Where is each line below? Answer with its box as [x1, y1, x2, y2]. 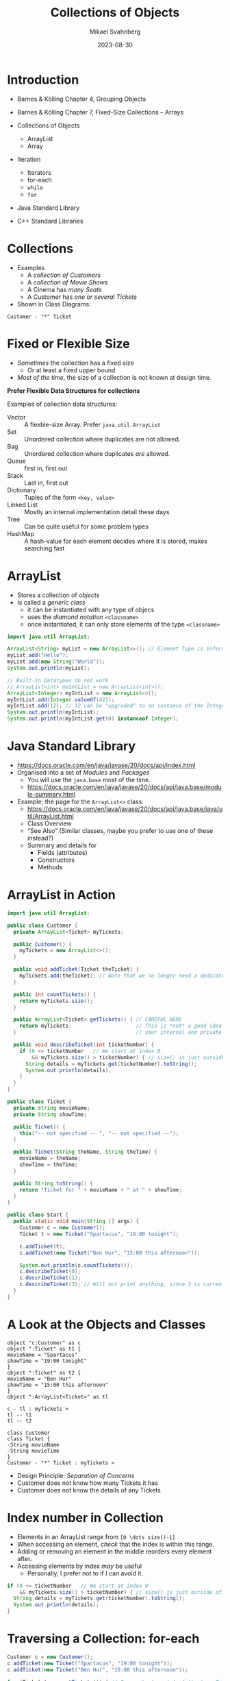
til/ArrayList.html [27, 812, 74, 820]
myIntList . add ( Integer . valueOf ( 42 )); [7, 696, 115, 703]
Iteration [16, 155, 41, 163]
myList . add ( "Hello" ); [7, 652, 69, 659]
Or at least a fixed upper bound [27, 365, 116, 374]
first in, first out [24, 464, 68, 472]
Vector [7, 413, 26, 421]
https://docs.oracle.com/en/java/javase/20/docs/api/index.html [16, 761, 196, 769]
